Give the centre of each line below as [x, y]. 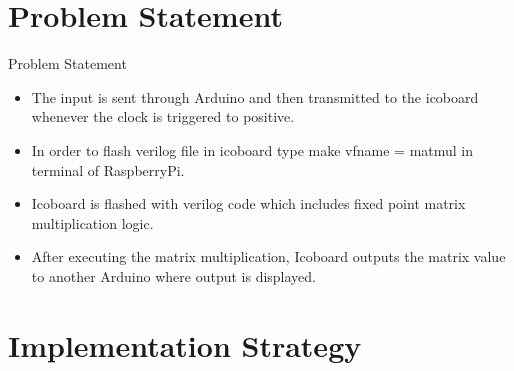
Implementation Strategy [185, 344]
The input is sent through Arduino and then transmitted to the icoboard [255, 96]
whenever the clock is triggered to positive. [163, 116]
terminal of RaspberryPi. [108, 169]
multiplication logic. [92, 222]
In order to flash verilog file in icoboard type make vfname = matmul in [252, 149]
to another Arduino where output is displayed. [173, 275]
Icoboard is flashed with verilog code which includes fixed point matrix [248, 203]
